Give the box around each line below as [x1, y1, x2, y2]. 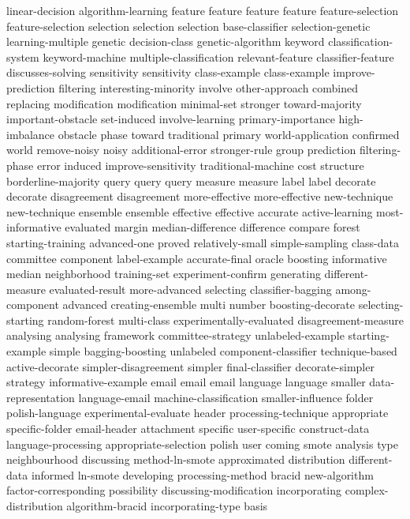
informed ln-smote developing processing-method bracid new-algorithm [31, 466, 374, 483]
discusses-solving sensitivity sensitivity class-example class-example [6, 64, 330, 81]
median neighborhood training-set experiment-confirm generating [6, 265, 321, 282]
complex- [345, 482, 389, 498]
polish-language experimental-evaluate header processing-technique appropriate [6, 404, 389, 421]
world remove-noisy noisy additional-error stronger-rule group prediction [6, 141, 356, 158]
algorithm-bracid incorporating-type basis [66, 498, 268, 513]
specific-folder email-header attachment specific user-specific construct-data [6, 420, 370, 437]
